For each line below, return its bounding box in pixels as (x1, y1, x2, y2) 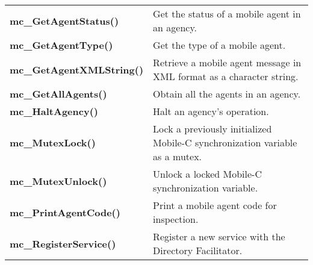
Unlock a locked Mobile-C (153, 167, 262, 181)
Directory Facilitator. (153, 243, 243, 257)
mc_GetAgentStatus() (10, 13, 119, 28)
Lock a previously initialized (153, 122, 272, 136)
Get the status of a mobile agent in (153, 7, 301, 20)
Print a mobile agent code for (153, 198, 277, 212)
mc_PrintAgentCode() (10, 205, 120, 219)
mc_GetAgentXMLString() (10, 62, 144, 76)
